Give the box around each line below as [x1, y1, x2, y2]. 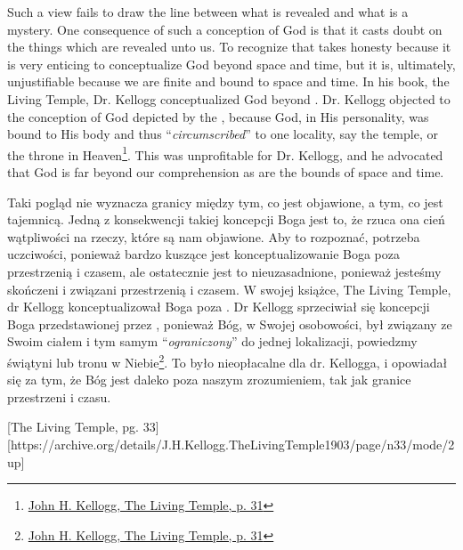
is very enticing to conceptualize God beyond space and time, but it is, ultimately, [7, 54, 456, 73]
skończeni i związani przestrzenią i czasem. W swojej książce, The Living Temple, [7, 279, 451, 298]
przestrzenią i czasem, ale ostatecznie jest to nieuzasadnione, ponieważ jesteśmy [7, 262, 442, 280]
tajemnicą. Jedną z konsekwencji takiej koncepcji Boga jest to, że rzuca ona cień [7, 210, 445, 229]
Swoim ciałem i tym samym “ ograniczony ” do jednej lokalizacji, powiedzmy [7, 332, 418, 351]
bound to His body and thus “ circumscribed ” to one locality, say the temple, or [7, 125, 438, 143]
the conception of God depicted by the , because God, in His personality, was [7, 107, 429, 125]
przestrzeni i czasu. [7, 387, 111, 406]
